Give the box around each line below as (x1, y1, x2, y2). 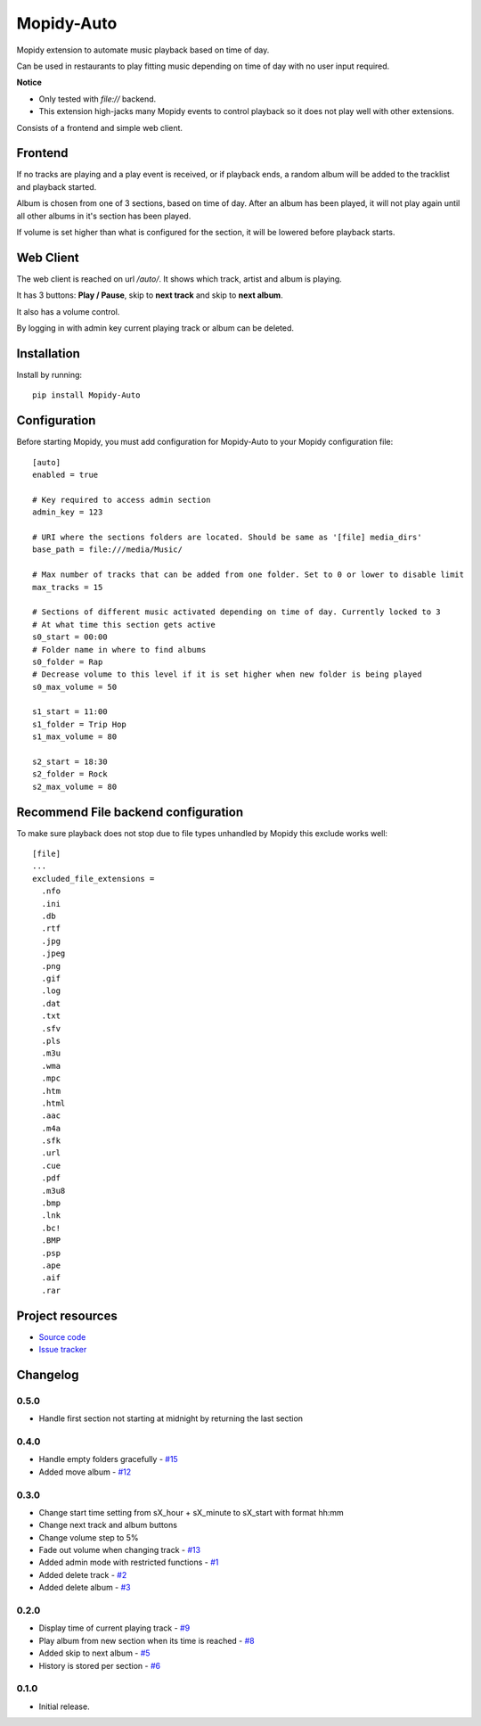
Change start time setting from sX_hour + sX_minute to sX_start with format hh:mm (38, 1507, 345, 1517)
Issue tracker (38, 1344, 87, 1355)
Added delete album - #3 (38, 1582, 131, 1593)
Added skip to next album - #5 (38, 1648, 151, 1658)
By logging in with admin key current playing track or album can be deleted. (16, 323, 294, 333)
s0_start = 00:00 (32, 632, 108, 642)
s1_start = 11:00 (32, 707, 108, 717)
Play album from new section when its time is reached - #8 (38, 1635, 255, 1646)
